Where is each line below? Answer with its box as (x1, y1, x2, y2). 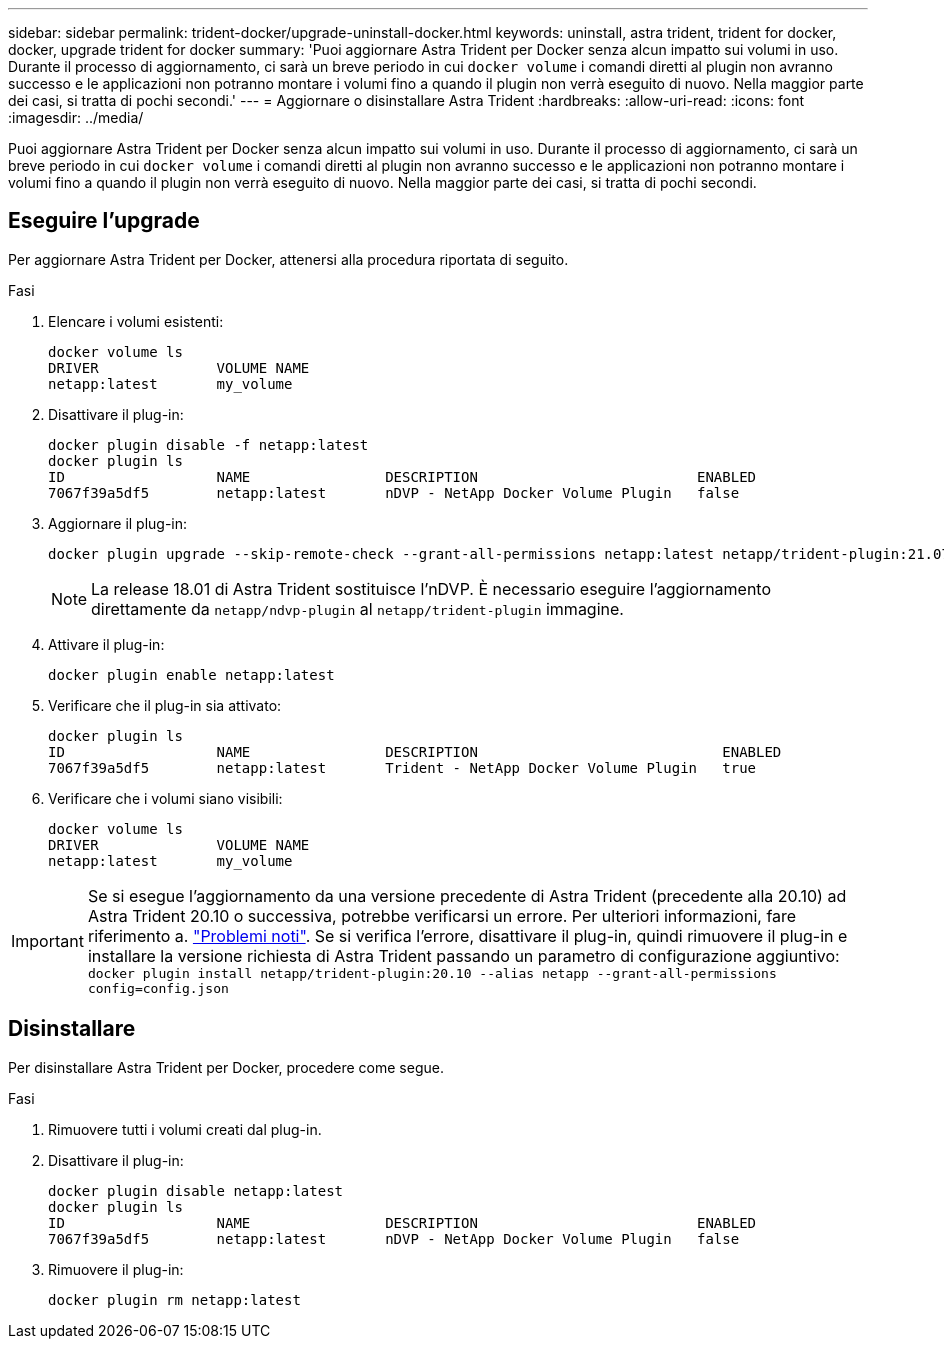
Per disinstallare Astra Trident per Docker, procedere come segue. (8, 1058, 444, 1076)
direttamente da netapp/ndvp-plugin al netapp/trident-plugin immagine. (91, 598, 624, 619)
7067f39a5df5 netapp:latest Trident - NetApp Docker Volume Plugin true (48, 759, 757, 776)
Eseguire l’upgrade (8, 208, 200, 234)
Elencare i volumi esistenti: (48, 312, 224, 330)
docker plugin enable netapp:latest (48, 666, 335, 683)
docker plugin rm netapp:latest (48, 1291, 301, 1308)
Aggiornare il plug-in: (48, 514, 188, 532)
